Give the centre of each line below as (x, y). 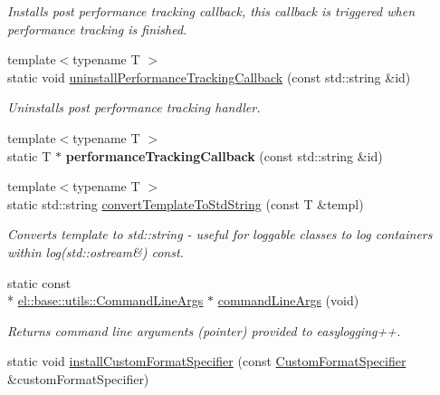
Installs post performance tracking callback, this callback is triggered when (211, 11)
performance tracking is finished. (97, 29)
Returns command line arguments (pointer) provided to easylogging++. (204, 330)
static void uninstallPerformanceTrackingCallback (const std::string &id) (209, 77)
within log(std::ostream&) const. (96, 251)
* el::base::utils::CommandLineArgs (105, 300)
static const (39, 282)
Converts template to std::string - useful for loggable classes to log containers (220, 234)
